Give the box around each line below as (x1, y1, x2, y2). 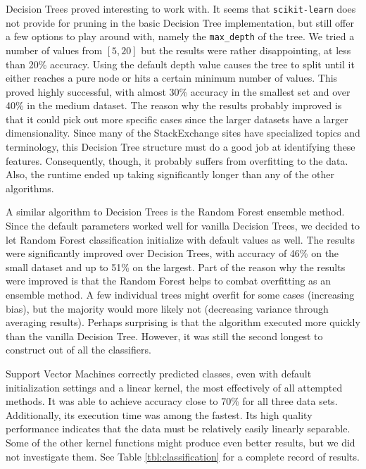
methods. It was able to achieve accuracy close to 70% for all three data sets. (6, 394, 338, 408)
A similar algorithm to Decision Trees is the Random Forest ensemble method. (6, 204, 345, 219)
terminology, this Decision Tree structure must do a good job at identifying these (6, 139, 355, 154)
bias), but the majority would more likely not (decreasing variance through (6, 301, 329, 315)
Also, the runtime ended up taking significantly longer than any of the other (6, 167, 334, 182)
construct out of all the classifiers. (6, 342, 151, 357)
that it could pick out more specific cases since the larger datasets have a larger (6, 111, 348, 126)
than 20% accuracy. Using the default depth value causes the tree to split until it (6, 56, 355, 71)
